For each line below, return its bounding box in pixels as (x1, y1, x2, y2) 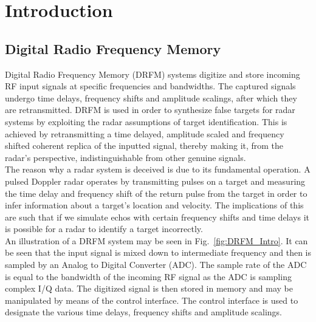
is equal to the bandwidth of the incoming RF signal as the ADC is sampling (5, 270, 292, 283)
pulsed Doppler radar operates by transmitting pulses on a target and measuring (5, 174, 306, 187)
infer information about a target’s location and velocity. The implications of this (5, 199, 304, 211)
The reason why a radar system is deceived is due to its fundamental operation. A (5, 163, 311, 176)
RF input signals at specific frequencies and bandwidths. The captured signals (5, 80, 296, 92)
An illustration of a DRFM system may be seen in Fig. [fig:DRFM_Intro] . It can (5, 234, 308, 247)
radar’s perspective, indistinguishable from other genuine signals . (5, 151, 246, 163)
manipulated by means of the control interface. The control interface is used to (5, 293, 298, 306)
